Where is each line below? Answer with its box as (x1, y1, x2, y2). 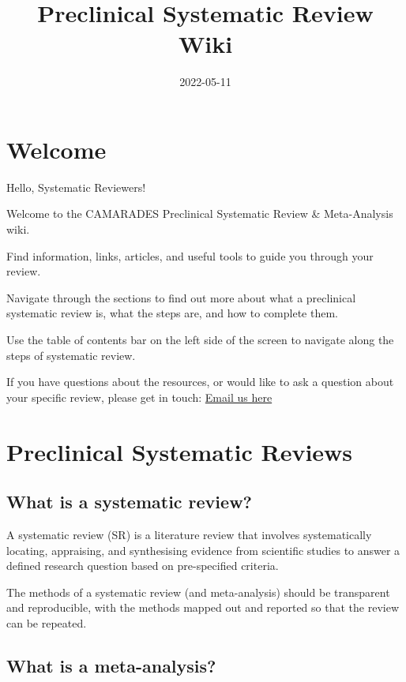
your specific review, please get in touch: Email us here (6, 388, 273, 405)
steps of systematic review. (6, 347, 136, 363)
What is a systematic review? (6, 489, 252, 514)
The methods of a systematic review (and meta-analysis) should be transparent (6, 583, 390, 600)
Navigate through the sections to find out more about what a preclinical (6, 289, 356, 305)
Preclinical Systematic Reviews (6, 435, 353, 467)
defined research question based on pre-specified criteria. (6, 557, 279, 574)
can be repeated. (6, 614, 87, 631)
